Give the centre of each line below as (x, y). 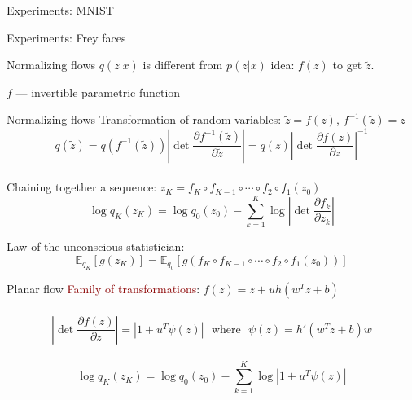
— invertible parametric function (98, 92)
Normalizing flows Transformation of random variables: (144, 119)
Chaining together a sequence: (82, 187)
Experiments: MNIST (60, 10)
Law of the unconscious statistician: (96, 246)
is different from (183, 65)
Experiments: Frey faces (66, 37)
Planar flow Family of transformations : (103, 289)
